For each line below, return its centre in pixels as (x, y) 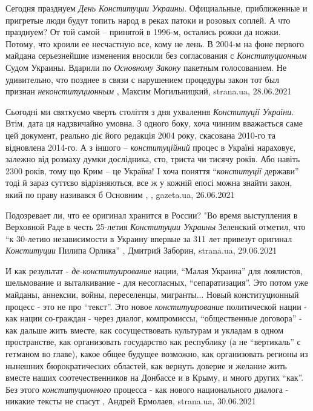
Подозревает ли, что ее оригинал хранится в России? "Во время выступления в (152, 215)
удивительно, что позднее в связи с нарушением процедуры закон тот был (143, 79)
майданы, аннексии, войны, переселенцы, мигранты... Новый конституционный (152, 294)
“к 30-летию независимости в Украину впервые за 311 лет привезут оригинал (149, 238)
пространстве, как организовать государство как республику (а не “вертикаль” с (153, 342)
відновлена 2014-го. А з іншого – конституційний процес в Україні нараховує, (151, 147)
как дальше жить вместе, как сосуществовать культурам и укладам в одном (145, 330)
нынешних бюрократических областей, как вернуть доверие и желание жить (146, 365)
